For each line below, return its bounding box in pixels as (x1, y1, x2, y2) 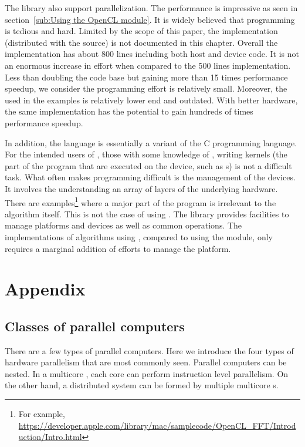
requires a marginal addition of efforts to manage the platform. (5, 242, 231, 254)
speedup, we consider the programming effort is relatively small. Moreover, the (5, 82, 287, 95)
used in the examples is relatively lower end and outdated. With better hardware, (5, 93, 298, 106)
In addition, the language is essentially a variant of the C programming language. (5, 136, 297, 149)
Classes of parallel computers (5, 317, 185, 335)
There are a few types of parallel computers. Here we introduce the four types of (5, 344, 294, 357)
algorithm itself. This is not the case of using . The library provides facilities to (5, 207, 289, 220)
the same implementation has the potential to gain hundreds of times (5, 105, 253, 117)
